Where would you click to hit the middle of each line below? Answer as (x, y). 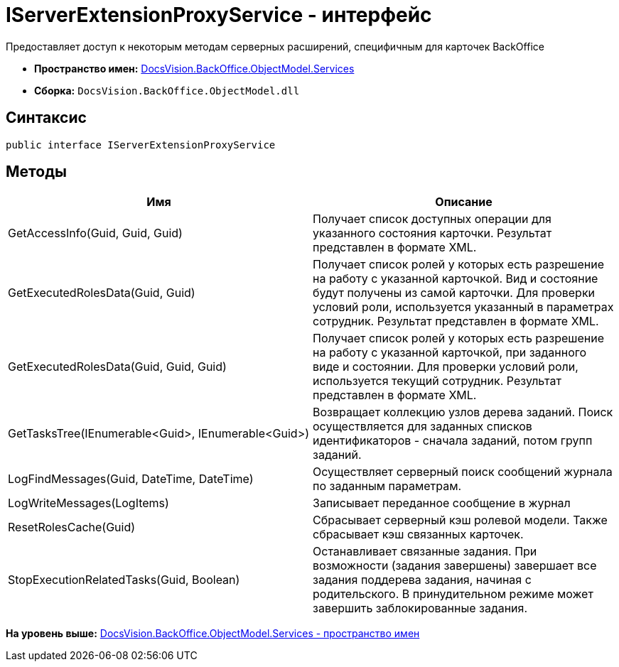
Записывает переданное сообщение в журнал (442, 503)
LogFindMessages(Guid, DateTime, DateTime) (131, 479)
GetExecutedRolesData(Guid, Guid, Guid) (117, 367)
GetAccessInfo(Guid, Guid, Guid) (95, 233)
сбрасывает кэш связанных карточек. (418, 535)
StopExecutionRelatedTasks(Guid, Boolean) (124, 580)
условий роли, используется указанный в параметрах (463, 307)
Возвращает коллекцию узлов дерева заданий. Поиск (463, 412)
